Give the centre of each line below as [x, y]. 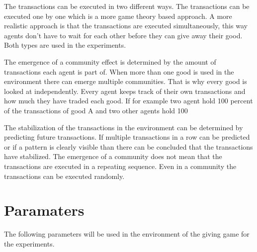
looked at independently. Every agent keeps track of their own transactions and [125, 91]
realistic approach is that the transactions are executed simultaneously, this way [126, 26]
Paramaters [44, 210]
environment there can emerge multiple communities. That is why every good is [126, 81]
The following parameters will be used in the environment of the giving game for [127, 234]
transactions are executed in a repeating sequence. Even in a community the [120, 166]
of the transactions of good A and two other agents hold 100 [96, 110]
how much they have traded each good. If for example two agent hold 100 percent [128, 101]
